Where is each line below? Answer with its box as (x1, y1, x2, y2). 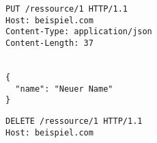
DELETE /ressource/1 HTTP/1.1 (5, 116, 143, 126)
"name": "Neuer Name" (15, 83, 113, 94)
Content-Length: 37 (5, 38, 94, 48)
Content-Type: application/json (5, 27, 152, 37)
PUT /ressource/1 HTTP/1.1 (5, 4, 128, 14)
